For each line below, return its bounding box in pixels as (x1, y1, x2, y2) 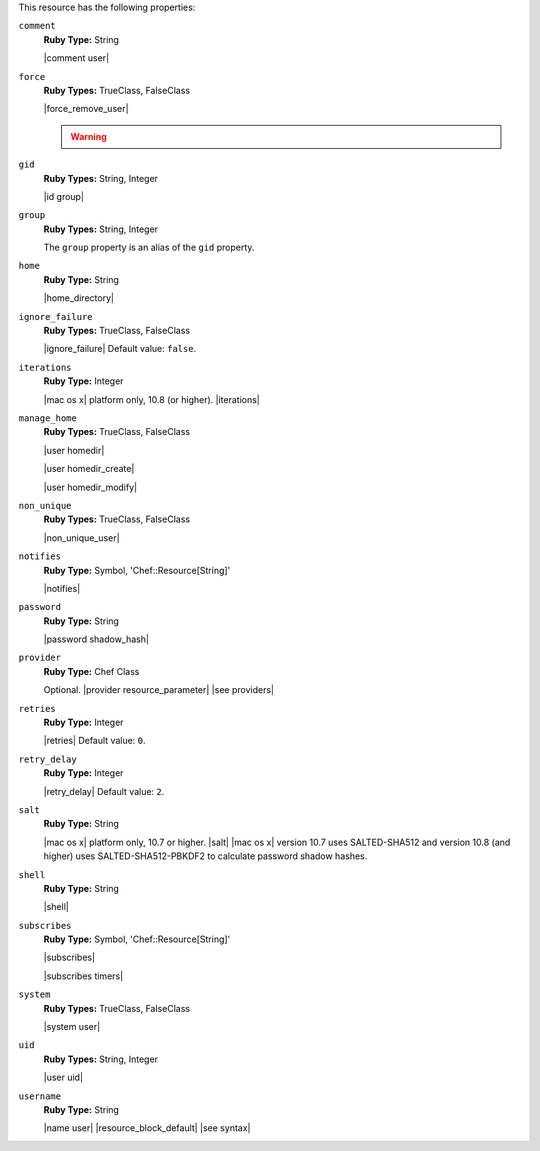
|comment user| (43, 52, 110, 64)
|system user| (43, 1021, 101, 1033)
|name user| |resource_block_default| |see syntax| (43, 1122, 251, 1134)
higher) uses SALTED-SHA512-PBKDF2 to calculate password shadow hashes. (43, 850, 368, 862)
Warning (70, 130, 107, 142)
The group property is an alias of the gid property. (43, 241, 255, 254)
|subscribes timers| (43, 970, 124, 982)
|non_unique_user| (43, 531, 120, 544)
